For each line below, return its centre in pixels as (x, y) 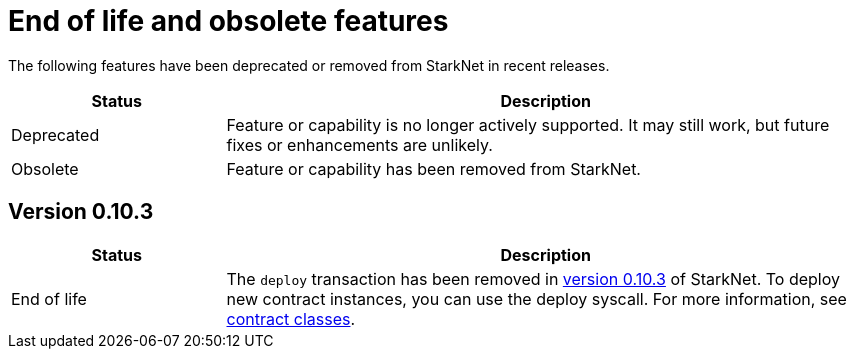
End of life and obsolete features (228, 21)
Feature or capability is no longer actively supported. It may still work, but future (528, 124)
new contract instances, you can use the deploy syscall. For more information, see (536, 298)
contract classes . (291, 318)
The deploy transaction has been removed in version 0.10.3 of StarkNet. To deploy (533, 278)
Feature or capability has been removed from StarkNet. (433, 168)
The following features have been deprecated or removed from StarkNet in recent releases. (309, 65)
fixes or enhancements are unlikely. (359, 144)
